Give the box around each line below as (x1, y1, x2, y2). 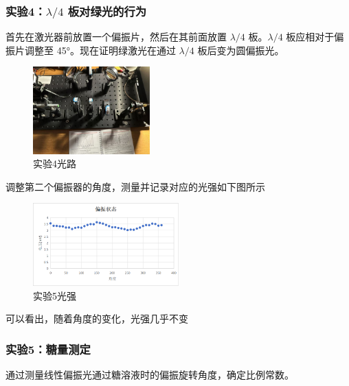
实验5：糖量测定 (5, 340, 91, 357)
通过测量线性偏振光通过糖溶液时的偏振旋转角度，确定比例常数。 (5, 367, 294, 381)
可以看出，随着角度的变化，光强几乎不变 (5, 311, 188, 326)
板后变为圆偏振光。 (197, 43, 284, 57)
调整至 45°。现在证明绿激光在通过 (24, 43, 176, 57)
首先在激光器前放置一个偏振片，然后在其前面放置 (5, 29, 227, 44)
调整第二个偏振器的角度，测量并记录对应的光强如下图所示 (5, 179, 265, 193)
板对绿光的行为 (67, 2, 147, 19)
